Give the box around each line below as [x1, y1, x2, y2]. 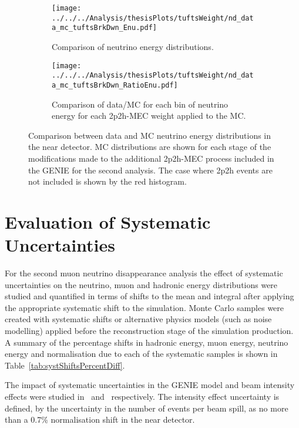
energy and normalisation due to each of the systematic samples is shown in [5, 347, 278, 360]
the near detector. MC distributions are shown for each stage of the [28, 141, 271, 153]
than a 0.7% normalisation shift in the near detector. [5, 413, 195, 426]
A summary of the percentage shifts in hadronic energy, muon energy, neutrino [5, 336, 288, 348]
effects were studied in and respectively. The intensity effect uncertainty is [5, 390, 280, 402]
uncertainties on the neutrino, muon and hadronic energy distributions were [5, 278, 278, 290]
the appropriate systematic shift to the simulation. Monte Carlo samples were [5, 301, 284, 313]
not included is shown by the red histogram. [28, 175, 187, 188]
